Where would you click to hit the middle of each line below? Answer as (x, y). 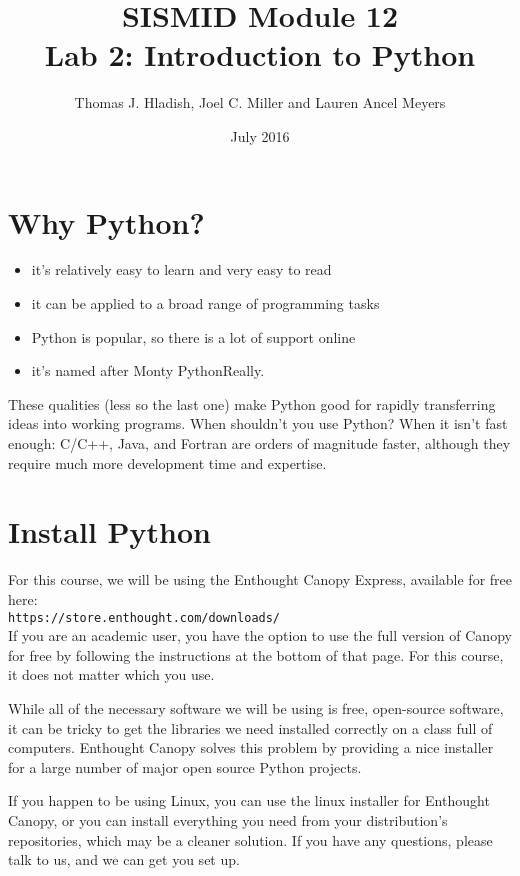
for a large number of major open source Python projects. (185, 766)
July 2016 (260, 135)
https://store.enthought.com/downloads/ (144, 617)
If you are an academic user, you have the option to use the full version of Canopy (260, 635)
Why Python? (106, 221)
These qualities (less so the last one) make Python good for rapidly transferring (252, 403)
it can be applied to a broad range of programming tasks (205, 303)
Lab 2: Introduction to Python (260, 54)
